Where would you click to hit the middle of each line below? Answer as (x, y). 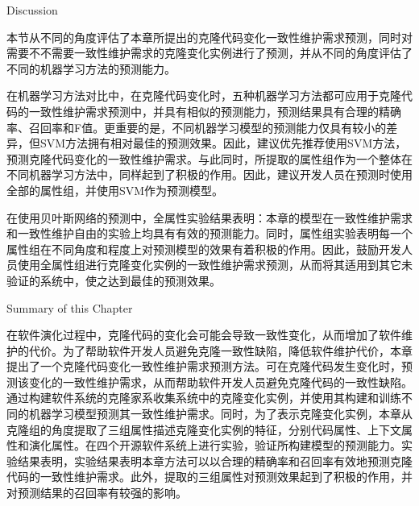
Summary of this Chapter (70, 307)
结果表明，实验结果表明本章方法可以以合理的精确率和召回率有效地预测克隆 (215, 460)
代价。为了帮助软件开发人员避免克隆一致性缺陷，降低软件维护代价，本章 (220, 350)
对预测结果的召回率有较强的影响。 (97, 493)
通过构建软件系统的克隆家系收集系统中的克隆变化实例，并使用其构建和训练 (204, 398)
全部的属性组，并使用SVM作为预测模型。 (115, 190)
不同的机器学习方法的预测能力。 (91, 68)
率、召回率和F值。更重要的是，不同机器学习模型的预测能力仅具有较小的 (197, 127)
